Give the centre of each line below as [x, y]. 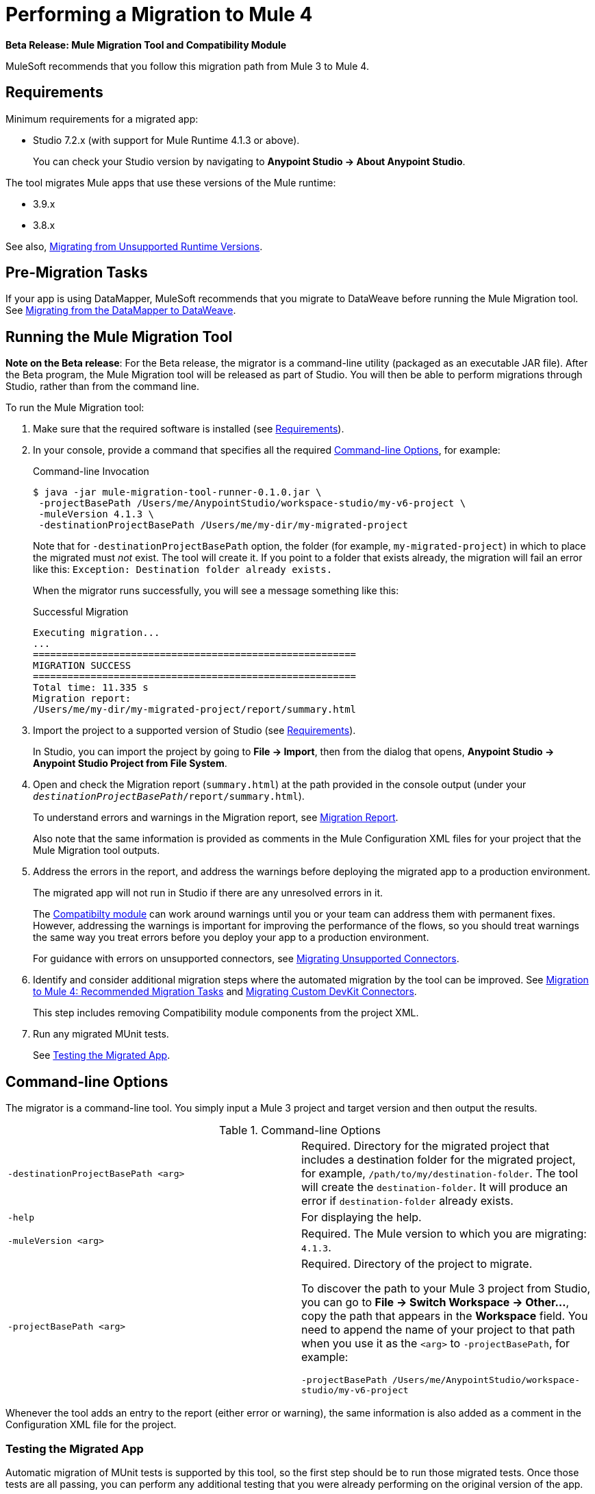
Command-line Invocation [91, 472]
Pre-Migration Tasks [77, 273]
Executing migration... [97, 633]
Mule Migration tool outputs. [97, 850]
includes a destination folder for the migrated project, [439, 1160]
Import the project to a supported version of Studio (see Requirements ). [194, 731]
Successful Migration [81, 612]
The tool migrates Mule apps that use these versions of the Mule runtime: [171, 182]
